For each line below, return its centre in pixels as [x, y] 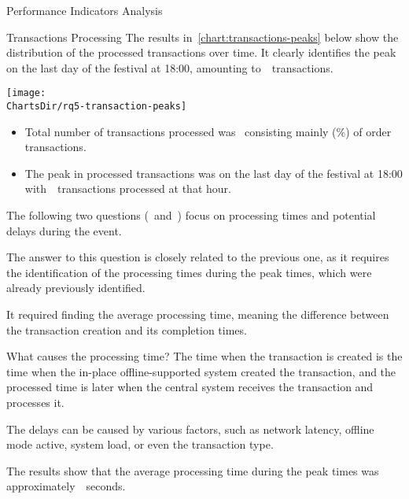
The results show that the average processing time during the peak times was [193, 470]
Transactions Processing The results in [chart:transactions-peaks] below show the [203, 37]
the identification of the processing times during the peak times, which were [189, 272]
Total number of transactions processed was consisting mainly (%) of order [208, 131]
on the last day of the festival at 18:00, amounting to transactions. [170, 67]
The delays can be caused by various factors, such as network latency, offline [190, 429]
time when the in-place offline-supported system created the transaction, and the [201, 371]
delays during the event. [64, 230]
